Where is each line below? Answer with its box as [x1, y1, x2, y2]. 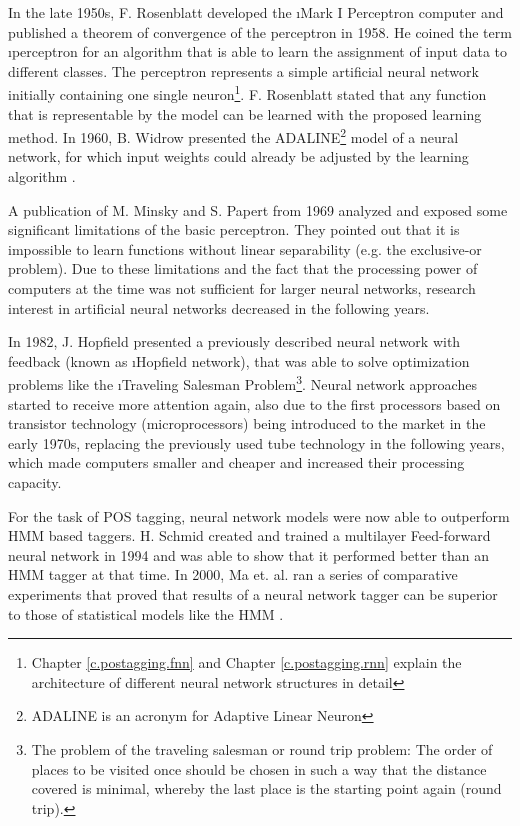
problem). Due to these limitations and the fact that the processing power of [8, 258, 478, 279]
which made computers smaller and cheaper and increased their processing [8, 452, 465, 473]
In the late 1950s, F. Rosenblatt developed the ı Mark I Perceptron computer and [8, 2, 504, 22]
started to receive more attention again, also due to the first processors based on [8, 393, 501, 414]
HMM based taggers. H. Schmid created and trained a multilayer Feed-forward [8, 525, 491, 546]
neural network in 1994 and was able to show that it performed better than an [8, 544, 490, 565]
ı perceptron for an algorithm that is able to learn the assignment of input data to [8, 41, 508, 62]
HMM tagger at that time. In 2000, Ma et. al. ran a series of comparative [8, 564, 458, 585]
